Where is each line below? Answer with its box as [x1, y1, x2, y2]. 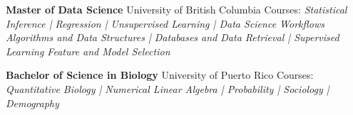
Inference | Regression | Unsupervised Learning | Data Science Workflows [6, 16, 324, 31]
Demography [6, 95, 59, 110]
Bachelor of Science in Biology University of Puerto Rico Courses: [6, 67, 314, 82]
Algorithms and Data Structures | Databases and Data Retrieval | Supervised [6, 30, 339, 45]
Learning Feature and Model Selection [6, 43, 170, 58]
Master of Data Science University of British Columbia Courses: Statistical [6, 2, 347, 16]
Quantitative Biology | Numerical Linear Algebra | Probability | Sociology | [6, 81, 329, 96]
